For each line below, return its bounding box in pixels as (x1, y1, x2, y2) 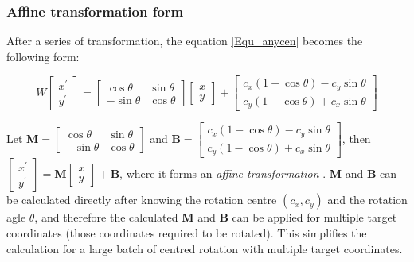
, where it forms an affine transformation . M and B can (119, 165, 397, 182)
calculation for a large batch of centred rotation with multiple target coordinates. (6, 240, 403, 256)
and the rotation (327, 191, 408, 208)
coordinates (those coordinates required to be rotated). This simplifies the (6, 224, 367, 241)
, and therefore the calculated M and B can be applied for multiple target (34, 209, 397, 225)
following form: (6, 48, 80, 64)
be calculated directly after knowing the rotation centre (6, 191, 277, 208)
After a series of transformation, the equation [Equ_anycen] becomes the (6, 33, 363, 49)
